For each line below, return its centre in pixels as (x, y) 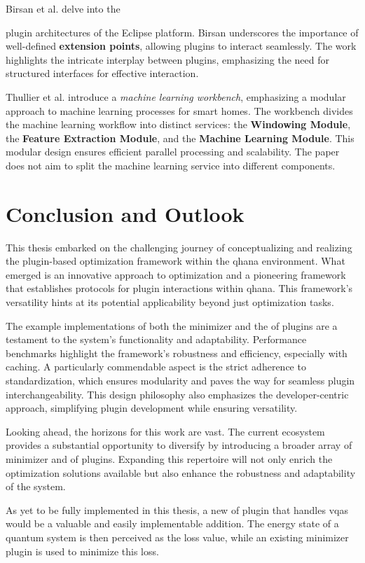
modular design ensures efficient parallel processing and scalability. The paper (173, 152)
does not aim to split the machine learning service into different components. (171, 165)
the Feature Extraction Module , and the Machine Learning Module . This (180, 138)
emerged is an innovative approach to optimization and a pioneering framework (176, 274)
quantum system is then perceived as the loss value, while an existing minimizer (177, 537)
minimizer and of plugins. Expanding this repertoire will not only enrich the (169, 458)
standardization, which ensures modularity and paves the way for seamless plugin (180, 380)
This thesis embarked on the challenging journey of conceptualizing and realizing (179, 247)
